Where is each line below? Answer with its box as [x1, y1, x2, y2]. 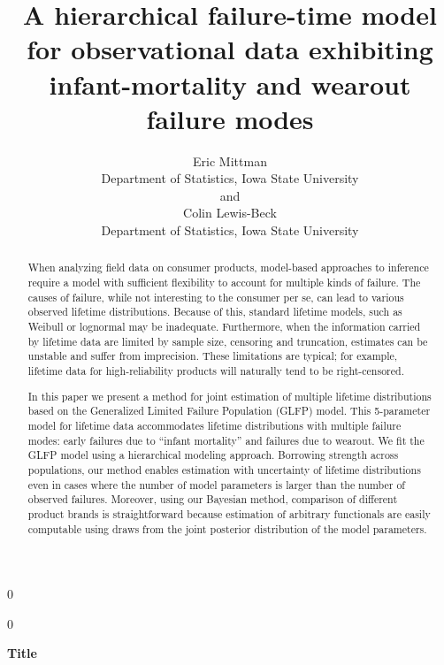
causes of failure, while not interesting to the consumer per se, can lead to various [27, 289, 404, 304]
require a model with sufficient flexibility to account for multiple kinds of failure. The [27, 275, 421, 290]
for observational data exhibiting [27, 31, 433, 67]
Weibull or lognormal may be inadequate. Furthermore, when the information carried [27, 319, 421, 334]
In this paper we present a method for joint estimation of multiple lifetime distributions [27, 388, 432, 403]
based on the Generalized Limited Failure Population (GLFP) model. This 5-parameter [27, 403, 431, 418]
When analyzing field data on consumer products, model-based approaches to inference [27, 260, 429, 275]
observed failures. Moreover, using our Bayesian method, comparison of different [27, 492, 398, 507]
